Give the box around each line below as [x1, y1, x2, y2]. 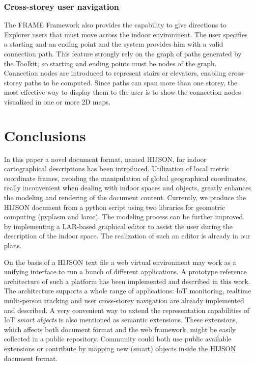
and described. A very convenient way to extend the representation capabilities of [4, 305, 250, 315]
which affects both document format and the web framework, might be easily [4, 324, 236, 334]
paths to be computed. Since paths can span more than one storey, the [24, 77, 237, 87]
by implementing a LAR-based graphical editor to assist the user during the [4, 221, 233, 231]
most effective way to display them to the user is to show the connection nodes [4, 87, 241, 97]
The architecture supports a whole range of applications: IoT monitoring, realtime [4, 286, 251, 296]
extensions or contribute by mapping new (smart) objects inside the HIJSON [4, 343, 236, 353]
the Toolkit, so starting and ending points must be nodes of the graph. [4, 58, 217, 68]
